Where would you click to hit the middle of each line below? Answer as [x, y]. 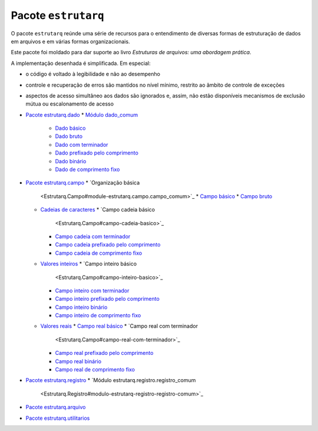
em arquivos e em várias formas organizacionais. [70, 41]
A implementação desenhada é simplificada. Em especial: [81, 63]
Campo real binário [78, 361]
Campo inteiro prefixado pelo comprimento [107, 299]
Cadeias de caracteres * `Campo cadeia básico [98, 210]
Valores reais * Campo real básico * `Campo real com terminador [119, 326]
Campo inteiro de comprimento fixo [98, 315]
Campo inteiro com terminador [92, 290]
